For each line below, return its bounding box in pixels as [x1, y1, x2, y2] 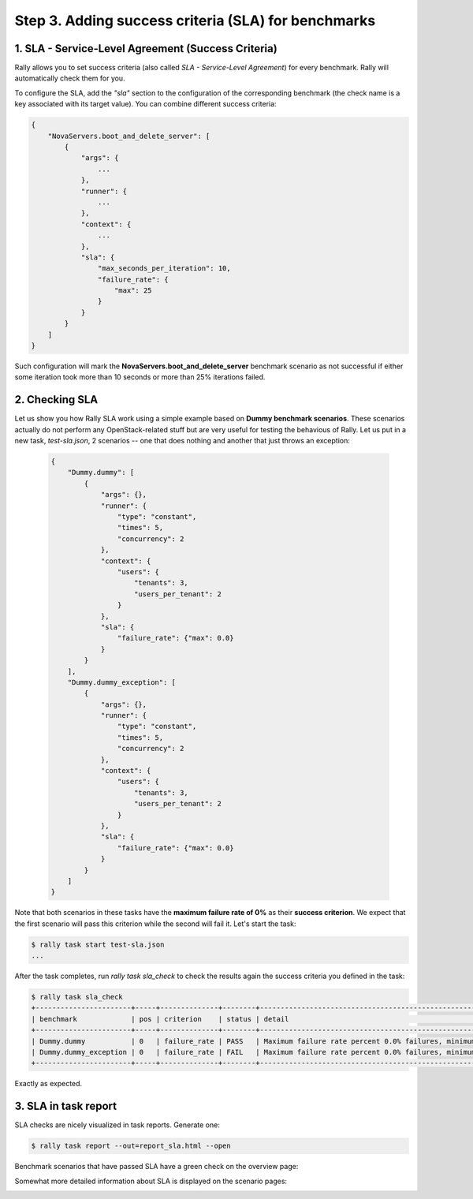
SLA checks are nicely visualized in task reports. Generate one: [14, 1120, 220, 1130]
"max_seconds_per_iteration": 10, [97, 264, 232, 273]
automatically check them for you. [14, 73, 125, 83]
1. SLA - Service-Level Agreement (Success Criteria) [14, 42, 277, 55]
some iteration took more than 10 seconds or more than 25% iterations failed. [14, 372, 266, 382]
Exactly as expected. [14, 1079, 83, 1089]
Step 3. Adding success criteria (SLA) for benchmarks [14, 12, 376, 29]
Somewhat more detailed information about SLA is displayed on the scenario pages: [14, 1176, 288, 1186]
